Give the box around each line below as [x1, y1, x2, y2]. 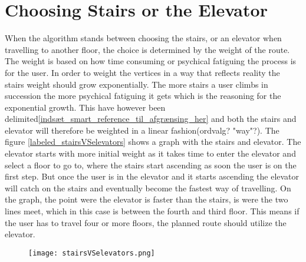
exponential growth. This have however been [5, 101, 166, 113]
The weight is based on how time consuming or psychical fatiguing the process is [5, 55, 297, 67]
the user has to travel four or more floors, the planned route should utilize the [5, 216, 287, 228]
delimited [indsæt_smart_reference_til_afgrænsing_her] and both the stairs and [5, 112, 297, 125]
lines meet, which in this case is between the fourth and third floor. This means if [5, 205, 300, 217]
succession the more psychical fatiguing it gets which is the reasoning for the [5, 89, 281, 102]
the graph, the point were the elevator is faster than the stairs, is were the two [5, 193, 288, 205]
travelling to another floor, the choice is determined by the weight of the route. [5, 43, 290, 55]
